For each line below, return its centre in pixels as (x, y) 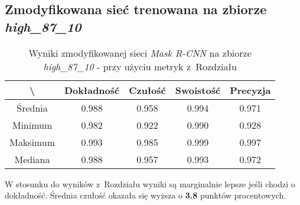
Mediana (32, 159)
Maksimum (32, 142)
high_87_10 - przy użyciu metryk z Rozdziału (140, 66)
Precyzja (250, 90)
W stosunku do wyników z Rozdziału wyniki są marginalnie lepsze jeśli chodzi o (150, 183)
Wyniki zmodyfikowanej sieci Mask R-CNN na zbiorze (140, 53)
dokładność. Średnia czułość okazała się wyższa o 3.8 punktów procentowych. (146, 195)
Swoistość (198, 90)
